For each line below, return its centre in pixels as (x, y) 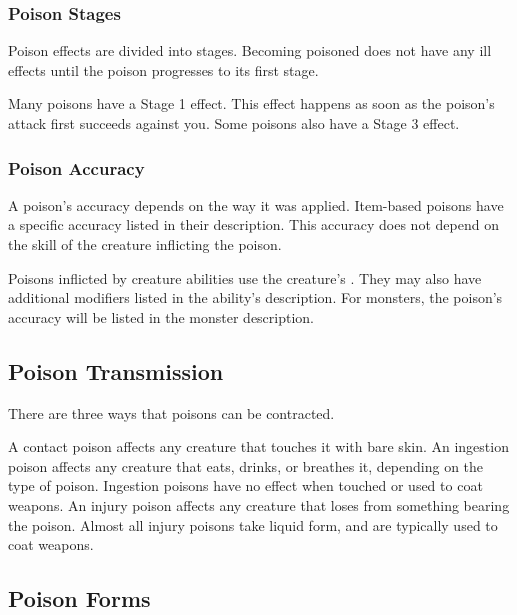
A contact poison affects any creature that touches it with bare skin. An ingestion (258, 446)
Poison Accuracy (76, 167)
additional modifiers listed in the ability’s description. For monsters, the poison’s (255, 297)
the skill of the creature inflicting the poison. (145, 244)
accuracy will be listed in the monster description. (161, 316)
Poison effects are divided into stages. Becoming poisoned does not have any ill (250, 50)
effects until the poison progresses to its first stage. (163, 69)
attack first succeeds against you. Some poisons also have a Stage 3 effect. (234, 123)
